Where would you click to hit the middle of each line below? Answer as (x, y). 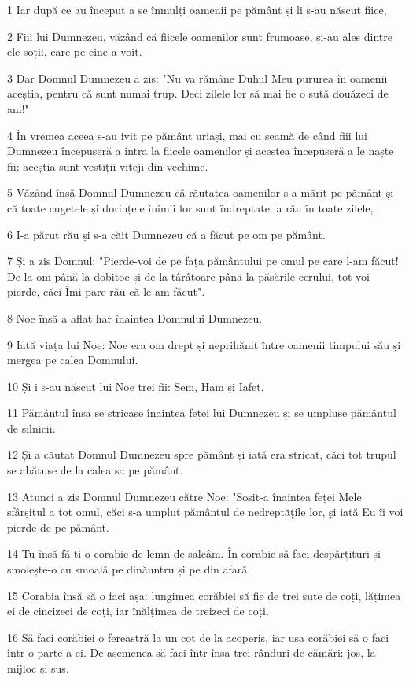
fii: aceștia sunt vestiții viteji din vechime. (108, 166)
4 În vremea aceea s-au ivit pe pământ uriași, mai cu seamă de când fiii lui (187, 135)
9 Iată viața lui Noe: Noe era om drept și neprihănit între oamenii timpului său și (204, 344)
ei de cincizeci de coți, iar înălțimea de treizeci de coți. (138, 611)
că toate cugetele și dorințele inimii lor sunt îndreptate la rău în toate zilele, (190, 207)
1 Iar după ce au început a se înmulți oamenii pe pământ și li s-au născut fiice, (197, 9)
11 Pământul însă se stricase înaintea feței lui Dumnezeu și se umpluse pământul (202, 413)
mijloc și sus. (38, 668)
